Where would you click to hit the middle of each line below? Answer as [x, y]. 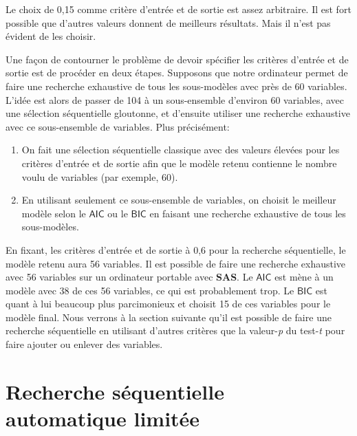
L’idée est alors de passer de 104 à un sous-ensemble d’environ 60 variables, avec [175, 99]
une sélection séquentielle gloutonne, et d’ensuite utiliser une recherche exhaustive [178, 113]
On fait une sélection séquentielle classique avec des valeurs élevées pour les [181, 150]
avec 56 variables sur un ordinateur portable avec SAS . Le [129, 277]
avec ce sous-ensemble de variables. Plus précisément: [118, 126]
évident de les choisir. [51, 36]
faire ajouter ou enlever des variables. [84, 344]
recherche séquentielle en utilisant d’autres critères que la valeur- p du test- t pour [175, 330]
